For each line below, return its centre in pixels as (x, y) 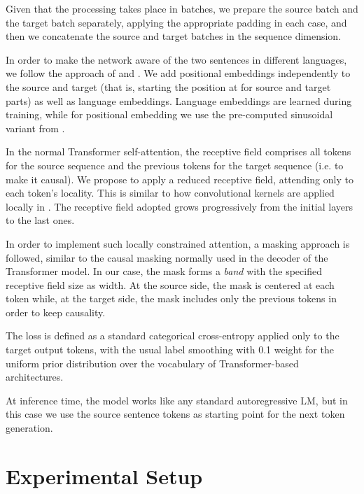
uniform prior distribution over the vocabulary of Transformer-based (152, 363)
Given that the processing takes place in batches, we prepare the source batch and (182, 8)
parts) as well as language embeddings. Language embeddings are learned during (179, 100)
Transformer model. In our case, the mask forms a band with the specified (164, 271)
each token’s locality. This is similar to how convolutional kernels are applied (170, 193)
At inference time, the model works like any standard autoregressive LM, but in (177, 400)
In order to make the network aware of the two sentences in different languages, (176, 59)
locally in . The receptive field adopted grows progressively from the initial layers (179, 206)
